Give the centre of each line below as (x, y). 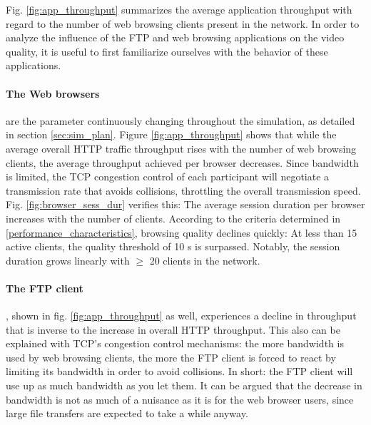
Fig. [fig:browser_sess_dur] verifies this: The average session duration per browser (185, 204)
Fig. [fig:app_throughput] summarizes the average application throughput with (179, 9)
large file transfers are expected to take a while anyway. (127, 413)
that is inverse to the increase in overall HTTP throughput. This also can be (173, 329)
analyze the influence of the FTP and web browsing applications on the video (175, 37)
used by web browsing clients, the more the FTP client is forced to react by (171, 357)
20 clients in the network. (205, 260)
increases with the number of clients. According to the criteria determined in (173, 218)
